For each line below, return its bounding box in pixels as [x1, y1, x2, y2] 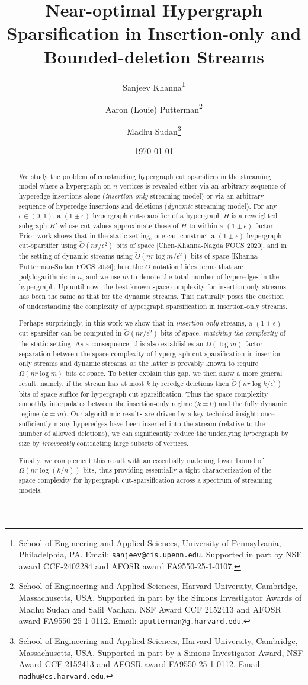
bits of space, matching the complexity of [161, 328, 285, 338]
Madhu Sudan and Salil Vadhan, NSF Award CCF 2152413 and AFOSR [18, 603, 281, 615]
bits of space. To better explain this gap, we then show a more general [65, 368, 283, 378]
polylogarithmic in [18, 271, 75, 281]
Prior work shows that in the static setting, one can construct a [18, 230, 215, 240]
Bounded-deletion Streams [43, 44, 265, 68]
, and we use [82, 271, 120, 281]
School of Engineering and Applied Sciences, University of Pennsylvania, [18, 536, 281, 549]
